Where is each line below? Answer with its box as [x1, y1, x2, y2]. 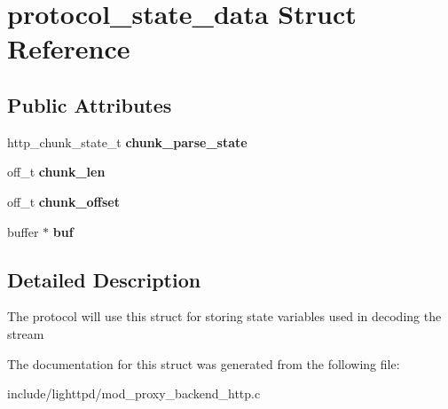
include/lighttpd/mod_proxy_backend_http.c [7, 384, 261, 403]
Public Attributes [7, 90, 172, 118]
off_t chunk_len [7, 162, 106, 181]
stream [7, 324, 44, 342]
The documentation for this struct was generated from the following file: [7, 354, 400, 373]
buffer [7, 222, 39, 240]
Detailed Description [7, 265, 201, 293]
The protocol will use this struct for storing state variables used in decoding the [7, 307, 442, 326]
